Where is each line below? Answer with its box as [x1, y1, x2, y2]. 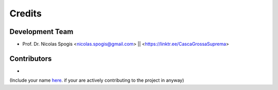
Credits [9, 8, 42, 19]
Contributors [9, 54, 52, 63]
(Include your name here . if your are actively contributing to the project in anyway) [9, 77, 184, 83]
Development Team [9, 27, 74, 36]
